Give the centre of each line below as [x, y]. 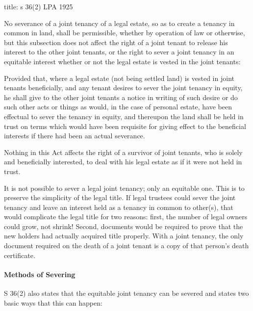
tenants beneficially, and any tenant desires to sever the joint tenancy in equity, [123, 88]
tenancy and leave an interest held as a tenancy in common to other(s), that [119, 207]
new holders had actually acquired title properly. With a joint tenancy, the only [124, 236]
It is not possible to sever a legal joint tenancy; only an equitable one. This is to [124, 188]
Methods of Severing [40, 274]
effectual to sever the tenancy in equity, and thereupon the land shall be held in [124, 116]
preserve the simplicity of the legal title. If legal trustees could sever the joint [120, 197]
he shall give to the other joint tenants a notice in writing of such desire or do [121, 97]
